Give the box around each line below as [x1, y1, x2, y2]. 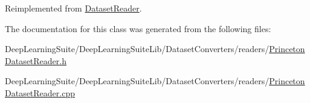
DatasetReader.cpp [5, 86, 76, 99]
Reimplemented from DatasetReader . [5, 2, 142, 14]
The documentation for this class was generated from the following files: [5, 22, 271, 35]
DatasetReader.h [5, 54, 67, 67]
